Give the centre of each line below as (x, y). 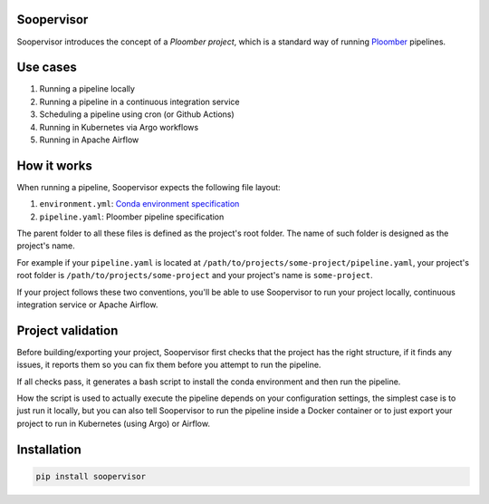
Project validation (67, 330)
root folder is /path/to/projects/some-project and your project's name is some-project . (195, 276)
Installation (49, 449)
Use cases (47, 68)
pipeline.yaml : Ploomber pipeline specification (132, 217)
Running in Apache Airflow (89, 140)
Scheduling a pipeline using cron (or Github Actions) (137, 114)
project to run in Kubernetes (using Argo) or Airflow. (113, 423)
